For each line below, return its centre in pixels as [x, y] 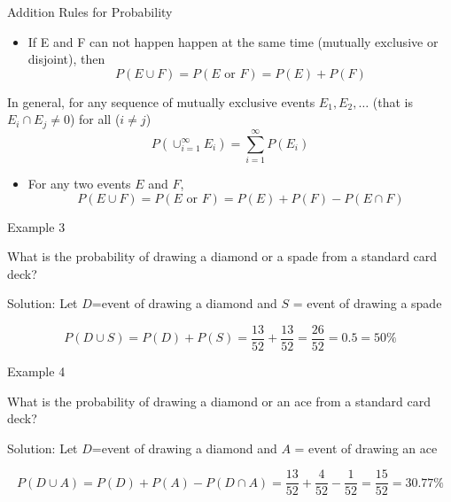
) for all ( [95, 119]
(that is [393, 101]
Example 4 [36, 371]
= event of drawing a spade [367, 303]
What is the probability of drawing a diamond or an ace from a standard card [219, 401]
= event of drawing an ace [366, 448]
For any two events [79, 183]
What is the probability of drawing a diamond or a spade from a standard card [222, 256]
